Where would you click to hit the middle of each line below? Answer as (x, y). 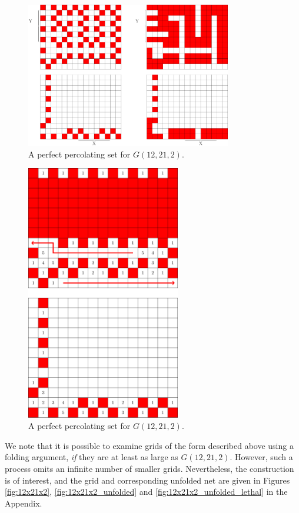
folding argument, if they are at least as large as (92, 457)
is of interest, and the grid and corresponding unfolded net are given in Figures (147, 480)
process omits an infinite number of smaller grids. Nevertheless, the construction (149, 468)
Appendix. (24, 503)
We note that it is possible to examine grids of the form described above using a (149, 445)
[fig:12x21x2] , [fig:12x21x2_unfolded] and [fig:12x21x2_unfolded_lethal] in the (146, 492)
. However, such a (261, 457)
